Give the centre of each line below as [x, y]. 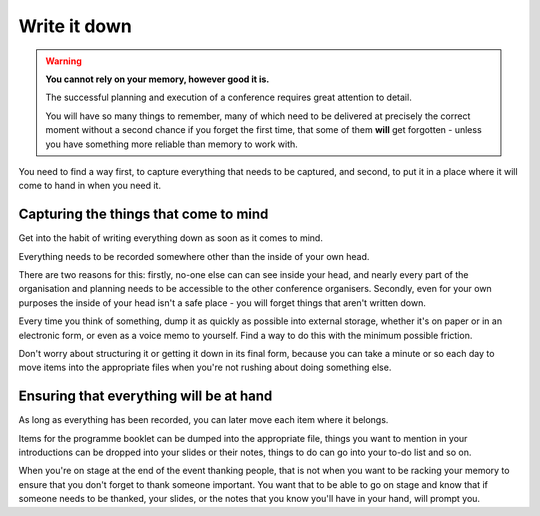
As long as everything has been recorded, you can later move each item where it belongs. [203, 420]
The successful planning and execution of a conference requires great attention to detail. [228, 97]
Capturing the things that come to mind [143, 214]
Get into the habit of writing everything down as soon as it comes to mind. [171, 238]
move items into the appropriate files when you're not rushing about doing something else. [205, 367]
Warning [63, 61]
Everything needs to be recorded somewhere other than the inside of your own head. [194, 256]
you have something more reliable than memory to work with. [172, 144]
